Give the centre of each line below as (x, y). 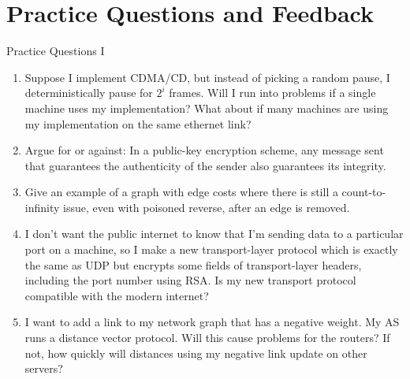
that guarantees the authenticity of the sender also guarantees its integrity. (205, 165)
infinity (42, 207)
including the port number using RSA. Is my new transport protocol (190, 280)
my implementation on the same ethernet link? (138, 123)
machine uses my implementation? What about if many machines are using (207, 108)
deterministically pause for (89, 93)
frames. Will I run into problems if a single (272, 93)
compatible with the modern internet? (117, 295)
